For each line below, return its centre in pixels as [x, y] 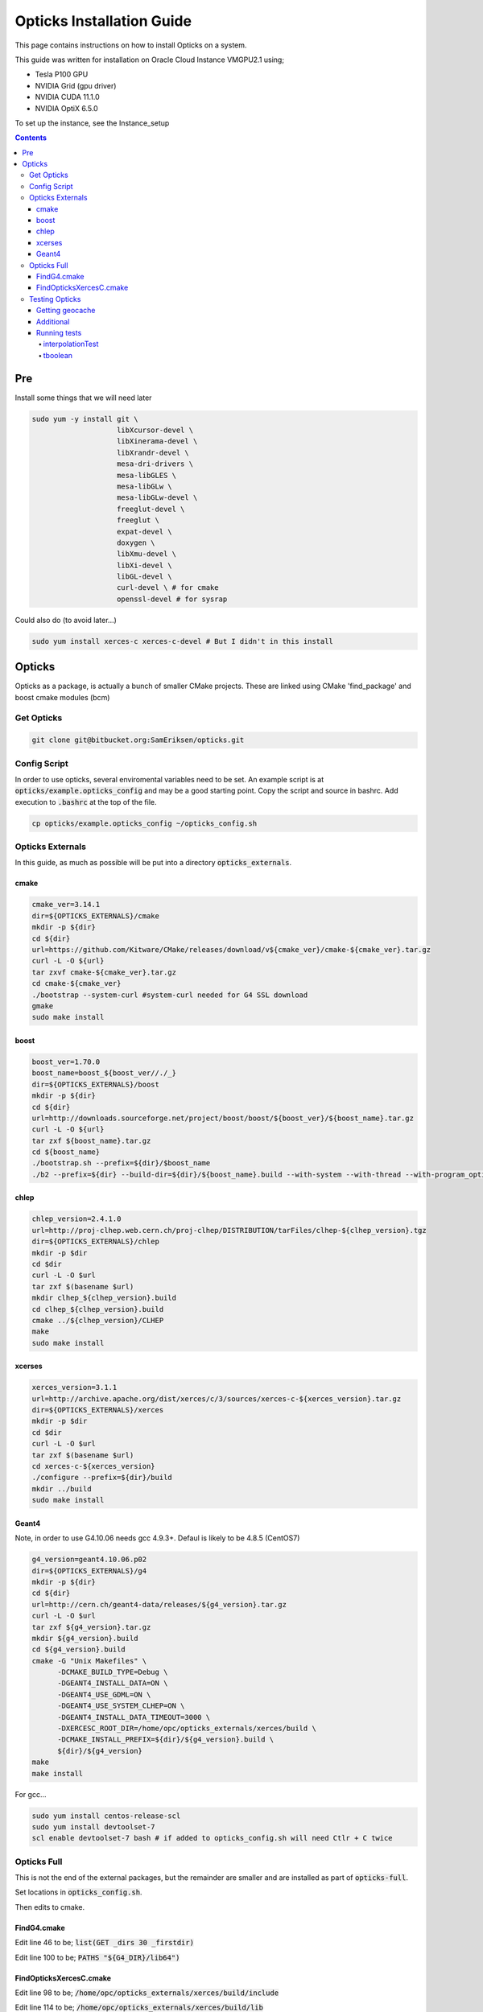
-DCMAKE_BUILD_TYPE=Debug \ [113, 1672]
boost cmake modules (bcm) [62, 697]
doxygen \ [136, 542]
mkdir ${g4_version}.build [85, 1638]
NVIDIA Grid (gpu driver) [76, 85]
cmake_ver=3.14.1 [66, 905]
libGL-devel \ [144, 577]
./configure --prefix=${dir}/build [102, 1478]
